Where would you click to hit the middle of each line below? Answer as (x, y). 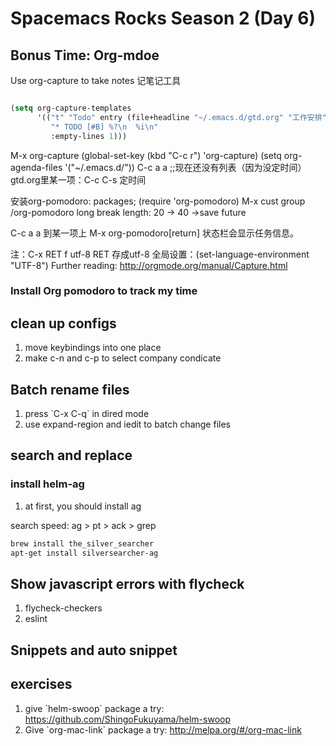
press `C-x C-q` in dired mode (87, 414)
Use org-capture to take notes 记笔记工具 (96, 80)
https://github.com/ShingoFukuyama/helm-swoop (127, 719)
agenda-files (36, 167)
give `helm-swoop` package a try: (94, 708)
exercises (41, 684)
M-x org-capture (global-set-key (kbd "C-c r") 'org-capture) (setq (146, 155)
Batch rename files (70, 389)
